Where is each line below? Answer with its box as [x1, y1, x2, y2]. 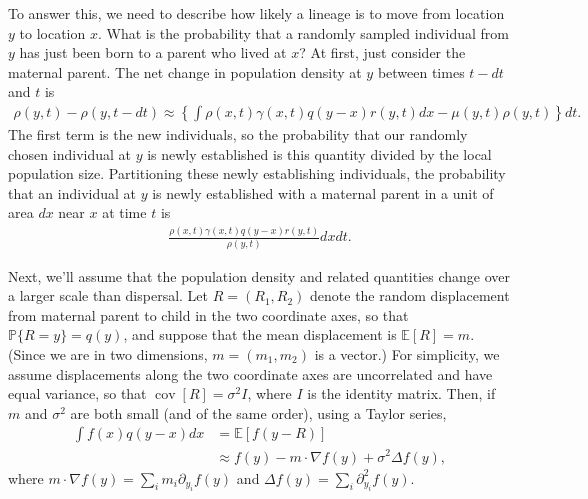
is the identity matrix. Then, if [307, 383, 496, 404]
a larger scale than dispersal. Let [8, 285, 209, 306]
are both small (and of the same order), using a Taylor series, [70, 402, 447, 423]
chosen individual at [8, 143, 131, 164]
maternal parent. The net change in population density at [8, 61, 362, 82]
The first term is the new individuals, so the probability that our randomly [8, 124, 468, 144]
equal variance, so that [8, 383, 147, 404]
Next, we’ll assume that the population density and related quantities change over [8, 265, 511, 286]
